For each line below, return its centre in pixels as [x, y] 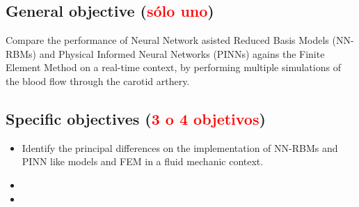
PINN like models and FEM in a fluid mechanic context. [143, 161]
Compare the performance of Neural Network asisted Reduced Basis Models [167, 40]
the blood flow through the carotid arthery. [98, 80]
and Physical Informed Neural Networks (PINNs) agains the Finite [182, 53]
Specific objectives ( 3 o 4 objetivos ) [136, 118]
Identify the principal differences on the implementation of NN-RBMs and [180, 147]
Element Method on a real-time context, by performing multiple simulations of [173, 67]
